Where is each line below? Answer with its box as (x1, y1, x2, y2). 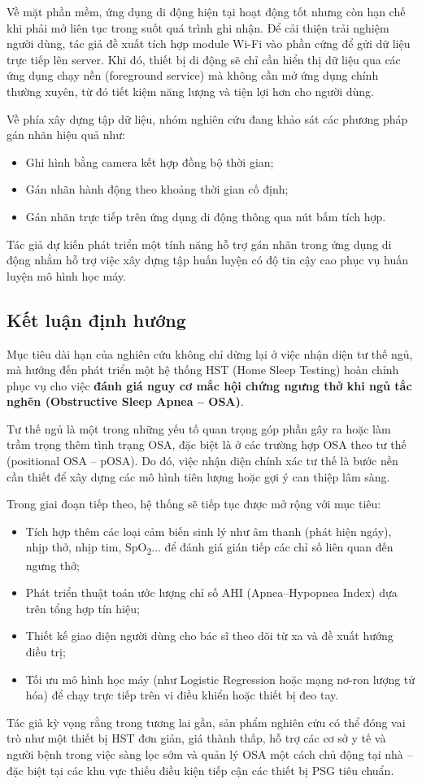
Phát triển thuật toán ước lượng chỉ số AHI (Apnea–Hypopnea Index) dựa (25, 584, 398, 601)
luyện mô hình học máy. (7, 267, 127, 284)
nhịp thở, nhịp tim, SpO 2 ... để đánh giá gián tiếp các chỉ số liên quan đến (25, 538, 394, 558)
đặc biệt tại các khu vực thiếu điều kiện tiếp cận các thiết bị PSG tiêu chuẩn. (7, 761, 394, 778)
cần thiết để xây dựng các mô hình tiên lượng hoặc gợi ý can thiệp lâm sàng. (7, 468, 390, 485)
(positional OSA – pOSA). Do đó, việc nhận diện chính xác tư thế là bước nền (7, 452, 398, 469)
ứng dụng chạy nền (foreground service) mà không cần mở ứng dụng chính (7, 67, 379, 84)
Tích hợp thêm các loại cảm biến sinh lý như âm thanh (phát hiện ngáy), (25, 522, 392, 539)
